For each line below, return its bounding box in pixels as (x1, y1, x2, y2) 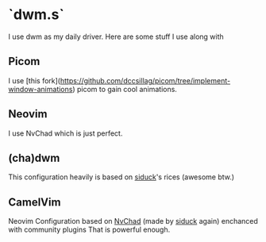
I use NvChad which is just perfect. (8, 129, 123, 138)
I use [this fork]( (8, 75, 61, 85)
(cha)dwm (8, 151, 60, 164)
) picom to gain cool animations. (72, 84, 177, 94)
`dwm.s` (8, 6, 65, 24)
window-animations (8, 84, 73, 94)
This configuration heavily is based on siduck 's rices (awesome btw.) (8, 172, 235, 182)
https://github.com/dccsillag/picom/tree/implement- (60, 75, 231, 85)
